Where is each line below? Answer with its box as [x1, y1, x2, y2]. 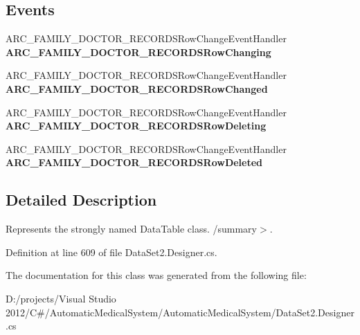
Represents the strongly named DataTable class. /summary [6, 221, 257, 236]
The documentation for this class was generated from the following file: [6, 268, 307, 282]
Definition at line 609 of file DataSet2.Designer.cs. [6, 244, 217, 259]
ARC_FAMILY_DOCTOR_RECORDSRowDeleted [6, 155, 263, 170]
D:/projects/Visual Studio [6, 291, 116, 305]
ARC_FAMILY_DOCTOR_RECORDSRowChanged [6, 81, 268, 96]
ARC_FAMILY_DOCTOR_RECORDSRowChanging [6, 44, 271, 59]
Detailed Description [6, 189, 157, 210]
